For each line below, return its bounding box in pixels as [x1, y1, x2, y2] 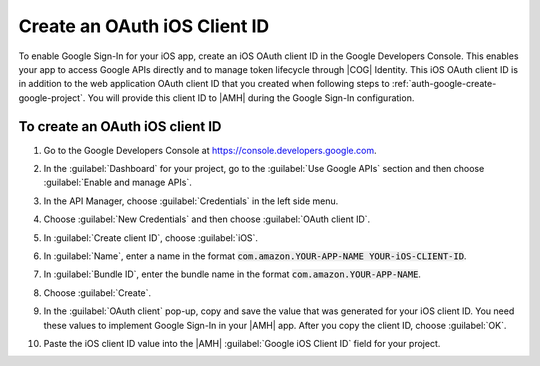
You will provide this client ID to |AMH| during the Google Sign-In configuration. [87, 91, 415, 104]
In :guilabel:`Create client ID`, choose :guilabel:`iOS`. [43, 231, 259, 244]
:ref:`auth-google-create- [391, 78, 497, 90]
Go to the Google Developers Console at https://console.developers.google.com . [43, 144, 377, 156]
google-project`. [18, 91, 86, 104]
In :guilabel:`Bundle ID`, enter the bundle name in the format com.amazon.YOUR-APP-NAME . [43, 268, 422, 280]
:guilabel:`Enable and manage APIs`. [43, 176, 192, 189]
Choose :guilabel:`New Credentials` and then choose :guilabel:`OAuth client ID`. [43, 213, 371, 225]
